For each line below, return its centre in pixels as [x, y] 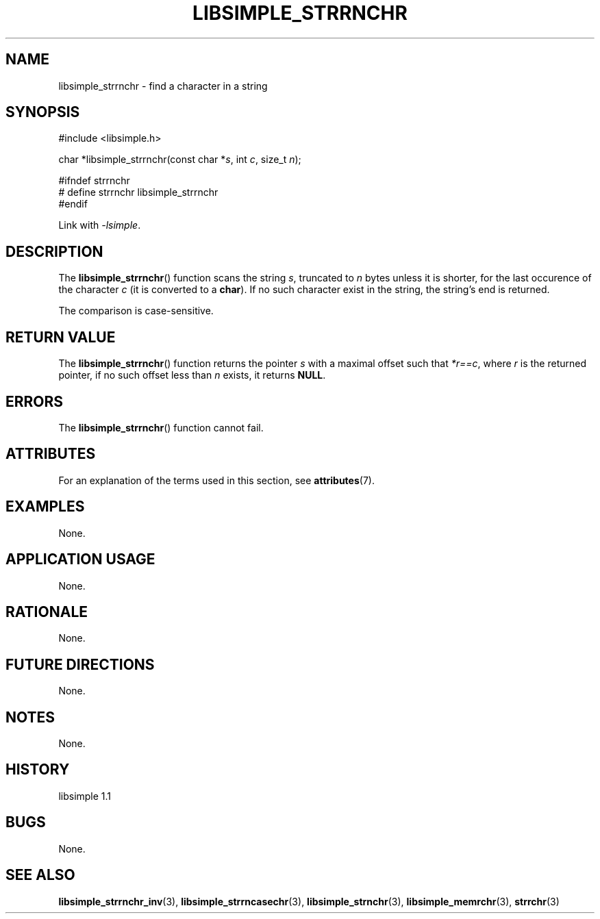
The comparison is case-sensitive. [136, 311]
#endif [73, 204]
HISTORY [38, 770]
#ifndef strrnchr [94, 181]
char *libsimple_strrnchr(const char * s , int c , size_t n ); [180, 160]
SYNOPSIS [43, 112]
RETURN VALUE [61, 337]
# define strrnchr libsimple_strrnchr [138, 192]
